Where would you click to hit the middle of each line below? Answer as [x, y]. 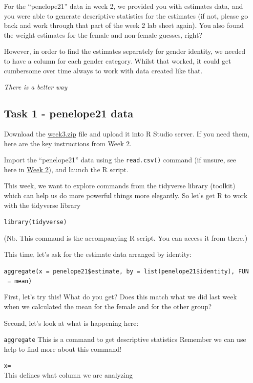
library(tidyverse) [35, 222]
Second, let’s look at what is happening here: [71, 323]
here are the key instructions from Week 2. [68, 143]
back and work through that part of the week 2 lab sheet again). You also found [124, 25]
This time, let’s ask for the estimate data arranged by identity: [98, 254]
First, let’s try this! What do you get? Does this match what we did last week [120, 297]
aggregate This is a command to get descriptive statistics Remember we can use [125, 339]
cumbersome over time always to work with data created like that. [103, 70]
